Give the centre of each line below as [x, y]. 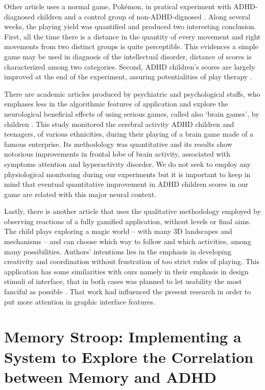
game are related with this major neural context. [80, 194]
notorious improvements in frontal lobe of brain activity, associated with [117, 154]
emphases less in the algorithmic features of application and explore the [116, 104]
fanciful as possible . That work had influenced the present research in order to [128, 291]
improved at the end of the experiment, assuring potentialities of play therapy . [128, 77]
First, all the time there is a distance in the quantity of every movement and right [132, 36]
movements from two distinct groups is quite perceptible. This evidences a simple [131, 46]
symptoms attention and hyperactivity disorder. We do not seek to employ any [128, 164]
